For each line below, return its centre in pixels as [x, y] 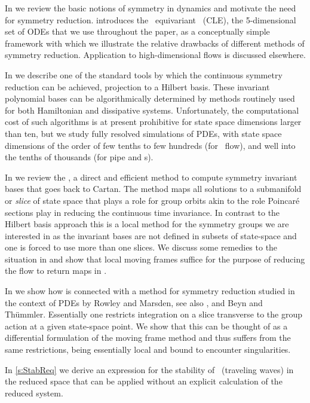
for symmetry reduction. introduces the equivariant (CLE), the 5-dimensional [151, 19]
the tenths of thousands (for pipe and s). [79, 157]
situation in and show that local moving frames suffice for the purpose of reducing [155, 259]
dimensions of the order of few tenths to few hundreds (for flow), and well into [150, 145]
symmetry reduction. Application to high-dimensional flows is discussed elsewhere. [155, 55]
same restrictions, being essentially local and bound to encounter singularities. [148, 349]
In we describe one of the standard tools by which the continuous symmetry [144, 74]
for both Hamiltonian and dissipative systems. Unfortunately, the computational [152, 110]
